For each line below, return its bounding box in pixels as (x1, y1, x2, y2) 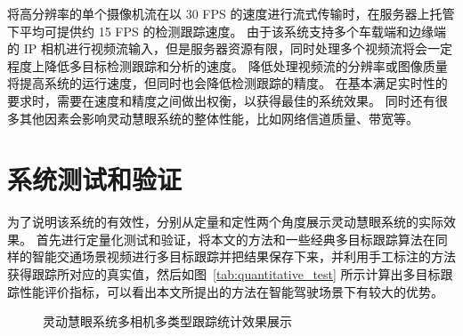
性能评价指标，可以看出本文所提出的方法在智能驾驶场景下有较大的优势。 (19, 282, 443, 300)
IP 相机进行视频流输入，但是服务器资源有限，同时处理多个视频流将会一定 (23, 39, 452, 58)
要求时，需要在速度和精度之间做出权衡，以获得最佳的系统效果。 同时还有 (7, 91, 435, 109)
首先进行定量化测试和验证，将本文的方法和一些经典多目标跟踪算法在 (36, 229, 435, 248)
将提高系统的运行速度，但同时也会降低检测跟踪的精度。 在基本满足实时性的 (7, 74, 448, 92)
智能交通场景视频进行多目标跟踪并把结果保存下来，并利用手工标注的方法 (31, 247, 456, 266)
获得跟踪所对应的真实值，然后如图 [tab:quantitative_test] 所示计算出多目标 (7, 265, 441, 284)
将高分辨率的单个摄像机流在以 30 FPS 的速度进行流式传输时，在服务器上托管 (7, 4, 455, 22)
